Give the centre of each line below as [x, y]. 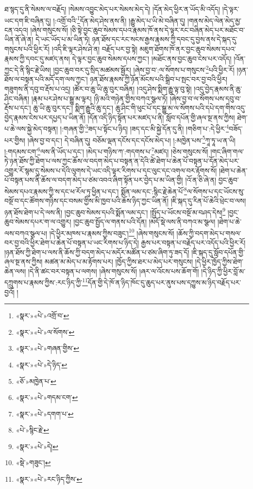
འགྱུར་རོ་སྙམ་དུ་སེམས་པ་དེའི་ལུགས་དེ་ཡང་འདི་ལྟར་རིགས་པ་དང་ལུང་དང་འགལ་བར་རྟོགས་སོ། [111, 170]
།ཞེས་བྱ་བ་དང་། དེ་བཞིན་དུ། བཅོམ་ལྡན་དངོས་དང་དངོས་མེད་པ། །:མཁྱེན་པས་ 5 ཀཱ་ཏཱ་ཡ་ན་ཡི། [131, 139]
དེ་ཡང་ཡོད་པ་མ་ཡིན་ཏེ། [63, 39]
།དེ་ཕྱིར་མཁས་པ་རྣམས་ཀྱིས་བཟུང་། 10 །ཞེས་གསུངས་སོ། [112, 232]
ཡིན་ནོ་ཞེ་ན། [19, 39]
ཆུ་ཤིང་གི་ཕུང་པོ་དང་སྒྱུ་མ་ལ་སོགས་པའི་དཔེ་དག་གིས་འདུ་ [180, 108]
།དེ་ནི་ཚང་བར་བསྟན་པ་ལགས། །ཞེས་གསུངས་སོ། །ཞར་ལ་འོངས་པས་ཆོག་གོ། [113, 271]
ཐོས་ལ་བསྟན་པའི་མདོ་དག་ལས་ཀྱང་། [46, 79]
